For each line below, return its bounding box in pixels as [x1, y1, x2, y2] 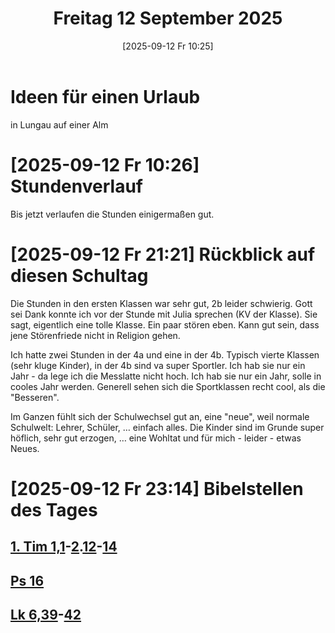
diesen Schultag [10, 264, 149, 287]
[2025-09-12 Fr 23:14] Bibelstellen [10, 477, 304, 500]
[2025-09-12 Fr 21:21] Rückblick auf [10, 243, 316, 266]
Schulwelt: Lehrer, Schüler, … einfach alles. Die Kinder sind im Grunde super [10, 421, 325, 433]
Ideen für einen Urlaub [10, 85, 201, 108]
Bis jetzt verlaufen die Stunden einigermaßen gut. [10, 208, 215, 220]
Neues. [10, 442, 40, 454]
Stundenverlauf [10, 175, 143, 197]
